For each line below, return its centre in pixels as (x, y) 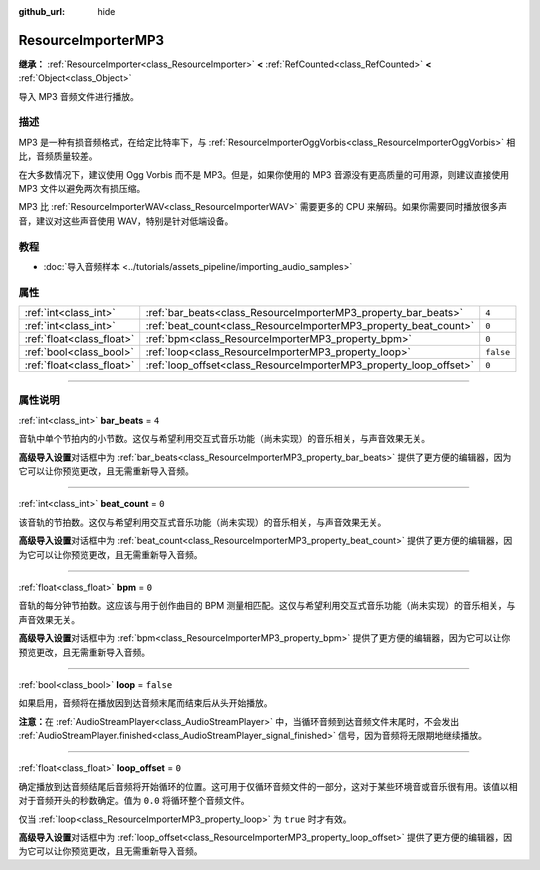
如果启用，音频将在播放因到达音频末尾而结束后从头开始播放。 (145, 703)
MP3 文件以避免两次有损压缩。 (82, 188)
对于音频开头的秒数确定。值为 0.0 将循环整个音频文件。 (134, 801)
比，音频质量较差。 (58, 156)
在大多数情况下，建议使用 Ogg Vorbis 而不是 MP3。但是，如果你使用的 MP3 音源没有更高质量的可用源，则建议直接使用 (264, 174)
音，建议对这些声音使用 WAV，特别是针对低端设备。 (126, 221)
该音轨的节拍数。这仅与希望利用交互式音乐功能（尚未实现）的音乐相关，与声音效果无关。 (202, 522)
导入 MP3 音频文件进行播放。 (79, 96)
